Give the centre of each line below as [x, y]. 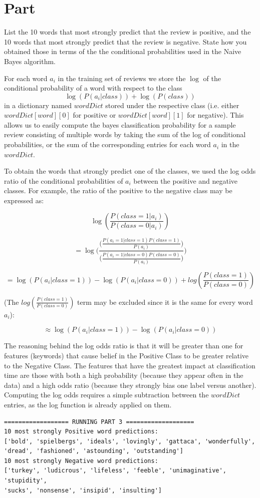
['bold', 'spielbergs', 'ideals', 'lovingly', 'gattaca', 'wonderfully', [130, 441]
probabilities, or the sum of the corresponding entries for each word [107, 144]
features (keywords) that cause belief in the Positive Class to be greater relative [126, 355]
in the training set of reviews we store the [122, 78]
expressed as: [24, 200]
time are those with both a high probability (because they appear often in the [124, 375]
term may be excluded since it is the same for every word [165, 302]
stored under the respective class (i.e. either [172, 105]
